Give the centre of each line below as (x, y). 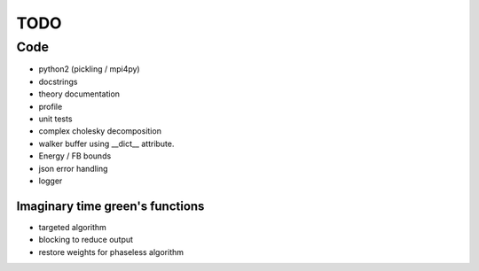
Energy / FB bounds (75, 156)
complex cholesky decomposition (100, 131)
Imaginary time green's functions (110, 206)
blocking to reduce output (86, 240)
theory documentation (79, 94)
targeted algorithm (72, 227)
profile (51, 106)
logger (51, 181)
